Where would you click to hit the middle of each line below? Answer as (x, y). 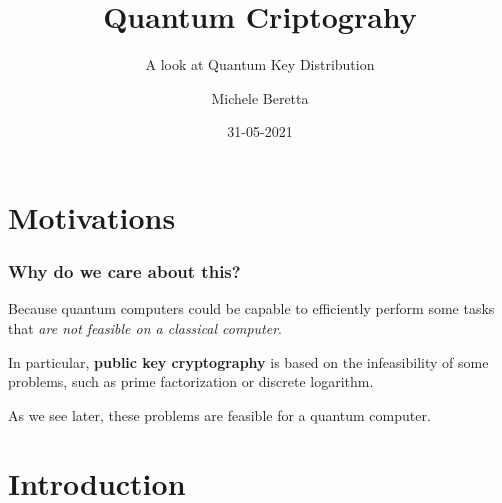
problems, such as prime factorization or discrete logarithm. (191, 381)
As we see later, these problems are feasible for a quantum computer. (219, 414)
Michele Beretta (260, 97)
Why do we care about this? (124, 271)
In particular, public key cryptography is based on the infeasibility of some (248, 361)
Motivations (92, 216)
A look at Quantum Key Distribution (260, 64)
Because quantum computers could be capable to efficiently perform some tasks (251, 308)
